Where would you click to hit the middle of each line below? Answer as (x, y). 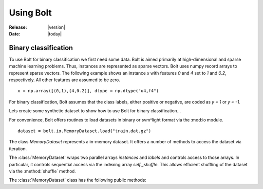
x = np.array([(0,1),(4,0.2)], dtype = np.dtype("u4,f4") (88, 91)
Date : (15, 34)
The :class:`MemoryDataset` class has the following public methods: (77, 180)
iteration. (18, 149)
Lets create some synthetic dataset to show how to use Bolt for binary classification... (95, 111)
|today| (55, 34)
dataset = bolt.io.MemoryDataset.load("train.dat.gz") (85, 131)
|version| (56, 27)
